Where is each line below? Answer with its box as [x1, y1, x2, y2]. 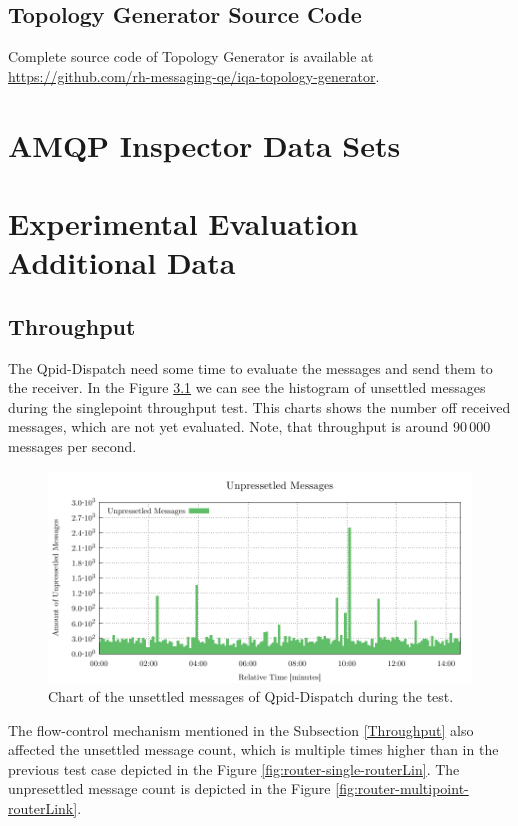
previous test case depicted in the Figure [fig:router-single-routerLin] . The [8, 758, 460, 779]
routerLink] [8, 798, 78, 819]
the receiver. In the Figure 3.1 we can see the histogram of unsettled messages [8, 377, 486, 398]
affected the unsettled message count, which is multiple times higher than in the [8, 739, 499, 760]
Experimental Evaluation [8, 202, 359, 243]
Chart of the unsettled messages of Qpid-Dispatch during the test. [48, 686, 454, 707]
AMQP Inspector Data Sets [8, 124, 401, 165]
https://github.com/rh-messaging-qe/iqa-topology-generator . [8, 65, 380, 86]
